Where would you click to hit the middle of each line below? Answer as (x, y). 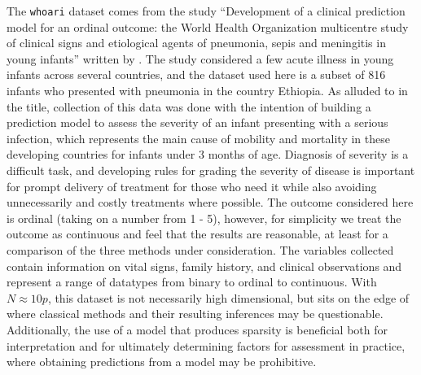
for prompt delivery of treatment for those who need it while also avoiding (192, 186)
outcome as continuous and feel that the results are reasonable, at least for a (197, 234)
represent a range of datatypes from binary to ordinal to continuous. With (192, 282)
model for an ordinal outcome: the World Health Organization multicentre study (208, 26)
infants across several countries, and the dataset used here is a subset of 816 (196, 74)
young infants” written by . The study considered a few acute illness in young (200, 58)
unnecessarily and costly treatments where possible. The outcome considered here (210, 202)
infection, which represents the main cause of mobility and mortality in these (198, 138)
